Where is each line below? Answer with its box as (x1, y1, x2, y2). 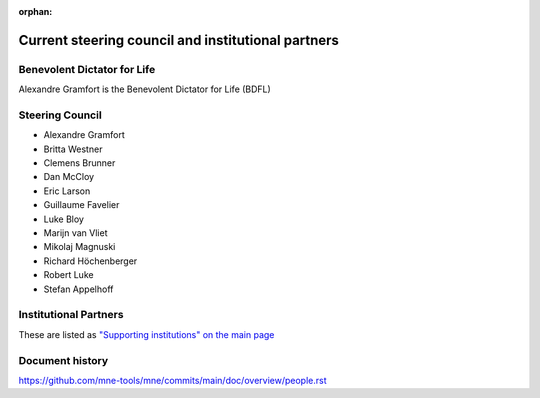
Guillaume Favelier (43, 199, 120, 211)
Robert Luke (43, 269, 94, 281)
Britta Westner (43, 143, 103, 155)
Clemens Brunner (43, 157, 116, 169)
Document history (18, 353, 109, 367)
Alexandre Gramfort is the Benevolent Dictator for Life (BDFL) (18, 83, 272, 95)
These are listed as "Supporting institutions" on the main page (18, 328, 275, 340)
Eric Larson (43, 185, 91, 197)
